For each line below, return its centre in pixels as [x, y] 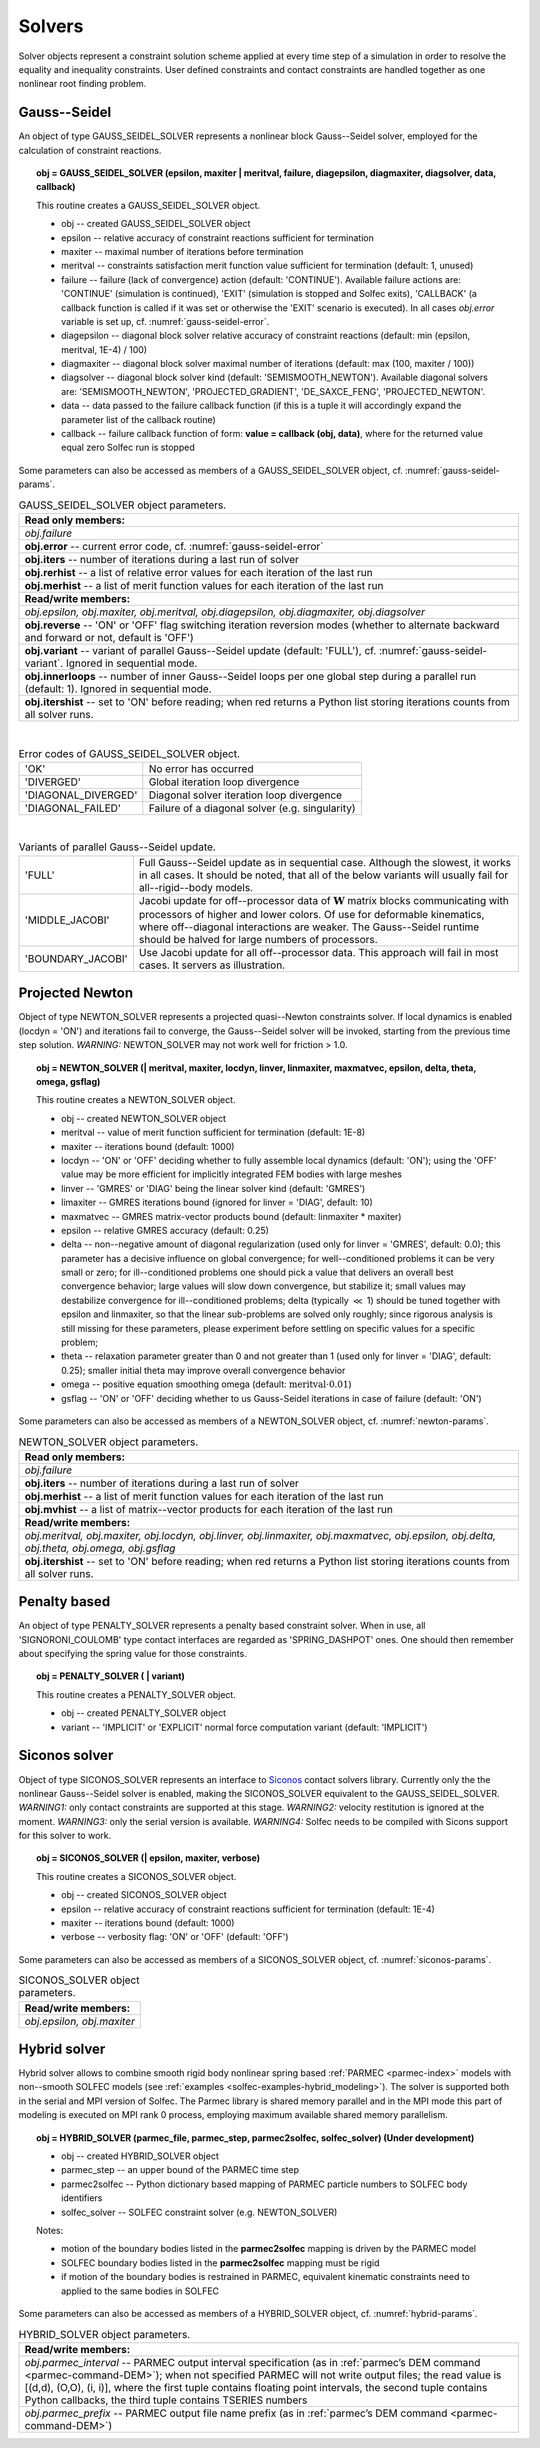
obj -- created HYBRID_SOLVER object [140, 2156]
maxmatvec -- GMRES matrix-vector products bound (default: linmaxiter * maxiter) [231, 1216]
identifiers [82, 2198]
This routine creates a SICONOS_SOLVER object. [136, 1876]
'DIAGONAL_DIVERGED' [81, 795]
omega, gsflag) [68, 1081]
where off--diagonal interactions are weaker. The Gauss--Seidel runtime [309, 927]
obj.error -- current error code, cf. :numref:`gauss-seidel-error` [174, 546]
